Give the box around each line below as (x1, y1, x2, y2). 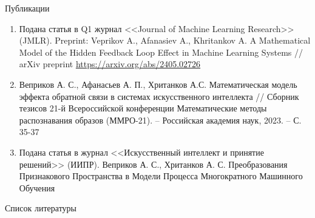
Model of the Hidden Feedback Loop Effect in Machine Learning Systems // (19, 45, 303, 58)
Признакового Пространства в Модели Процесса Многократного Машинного (19, 170, 303, 182)
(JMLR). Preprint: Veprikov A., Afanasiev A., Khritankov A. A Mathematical (19, 34, 311, 47)
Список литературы (5, 202, 77, 214)
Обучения (19, 181, 55, 194)
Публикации (5, 2, 50, 14)
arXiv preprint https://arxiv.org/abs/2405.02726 (19, 58, 201, 70)
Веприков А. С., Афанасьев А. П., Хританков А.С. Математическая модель (19, 78, 297, 90)
